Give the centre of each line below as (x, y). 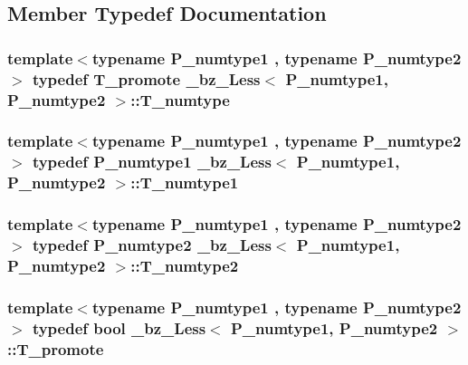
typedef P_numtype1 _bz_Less (152, 162)
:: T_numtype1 (185, 182)
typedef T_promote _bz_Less (146, 78)
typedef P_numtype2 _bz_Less (152, 245)
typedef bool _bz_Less (119, 327)
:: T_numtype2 (185, 265)
